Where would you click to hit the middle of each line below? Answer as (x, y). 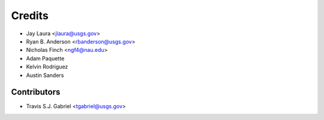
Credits (30, 16)
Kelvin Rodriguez (47, 67)
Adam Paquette (45, 58)
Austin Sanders (45, 75)
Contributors (36, 92)
